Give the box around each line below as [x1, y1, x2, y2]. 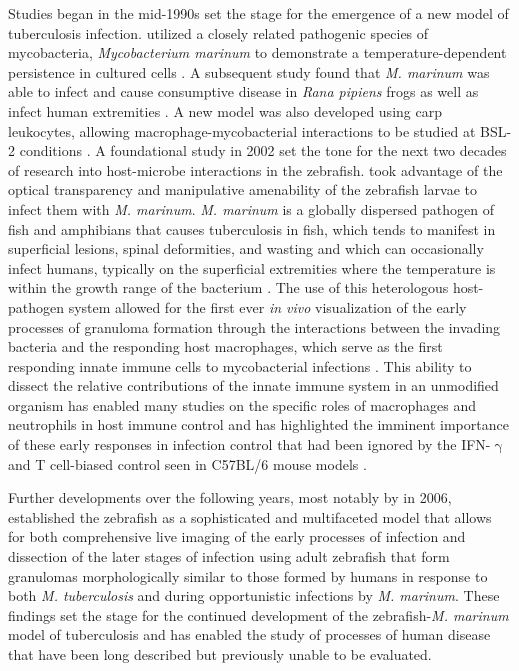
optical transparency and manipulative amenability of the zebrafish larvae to [8, 179, 477, 200]
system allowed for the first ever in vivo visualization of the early [68, 296, 467, 317]
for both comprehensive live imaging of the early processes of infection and [8, 526, 466, 547]
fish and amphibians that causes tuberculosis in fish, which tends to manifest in [8, 218, 496, 239]
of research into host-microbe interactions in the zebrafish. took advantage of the [8, 159, 503, 180]
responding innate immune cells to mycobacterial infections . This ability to [8, 355, 472, 376]
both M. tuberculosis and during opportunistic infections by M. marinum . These [8, 585, 500, 606]
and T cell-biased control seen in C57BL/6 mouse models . [8, 453, 367, 474]
